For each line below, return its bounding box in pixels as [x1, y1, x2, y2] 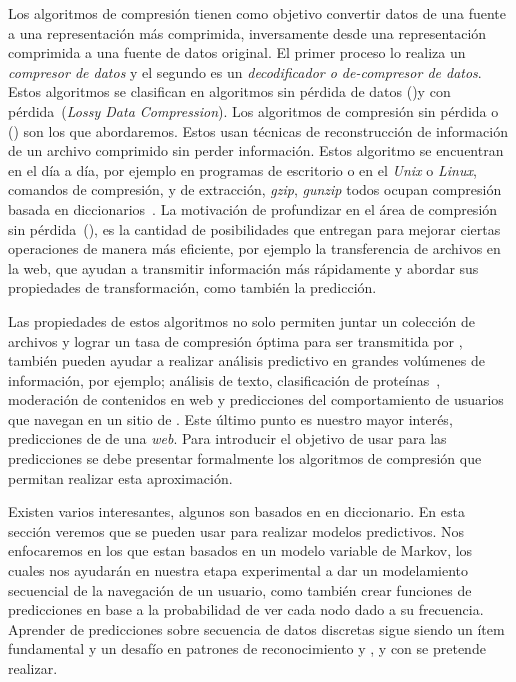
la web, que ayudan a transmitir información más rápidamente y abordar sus [8, 257, 479, 278]
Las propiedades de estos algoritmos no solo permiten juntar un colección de [8, 310, 476, 331]
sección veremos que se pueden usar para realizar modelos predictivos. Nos [8, 520, 465, 541]
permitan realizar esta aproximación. [8, 467, 233, 488]
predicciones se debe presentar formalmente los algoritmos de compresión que [8, 448, 482, 469]
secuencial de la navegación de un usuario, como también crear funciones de [8, 579, 472, 600]
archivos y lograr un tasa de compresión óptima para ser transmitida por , [8, 330, 463, 351]
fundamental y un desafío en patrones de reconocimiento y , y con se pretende [8, 638, 486, 659]
